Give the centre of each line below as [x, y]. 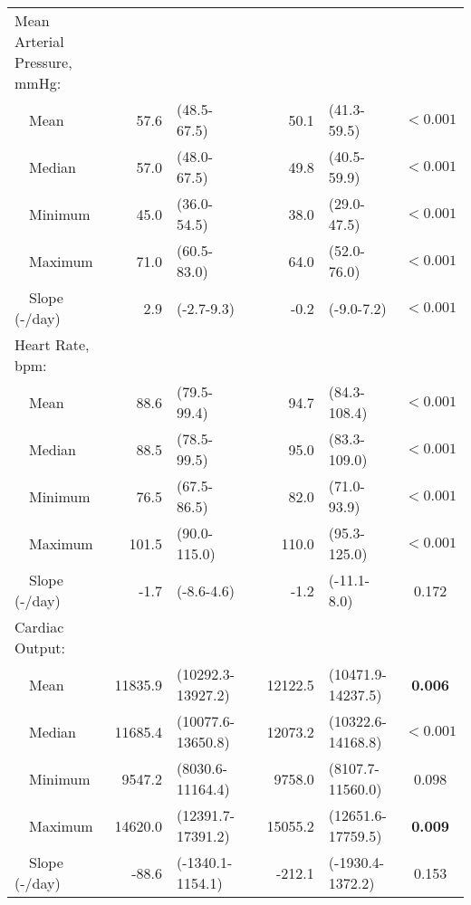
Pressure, [43, 62]
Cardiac [39, 627]
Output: [40, 648]
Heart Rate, [52, 344]
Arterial [39, 41]
